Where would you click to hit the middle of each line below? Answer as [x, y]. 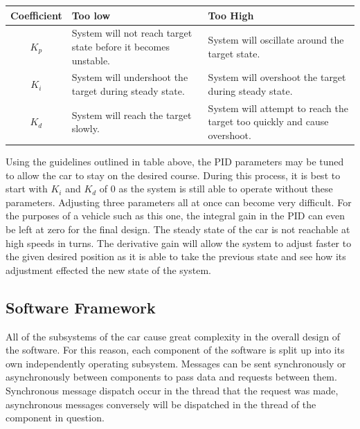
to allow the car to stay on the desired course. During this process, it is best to [173, 175]
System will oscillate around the [276, 40]
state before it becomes [121, 46]
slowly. [85, 128]
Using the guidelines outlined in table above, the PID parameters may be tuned [175, 162]
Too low [91, 15]
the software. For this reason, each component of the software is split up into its [175, 350]
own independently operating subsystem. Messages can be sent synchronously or [176, 363]
